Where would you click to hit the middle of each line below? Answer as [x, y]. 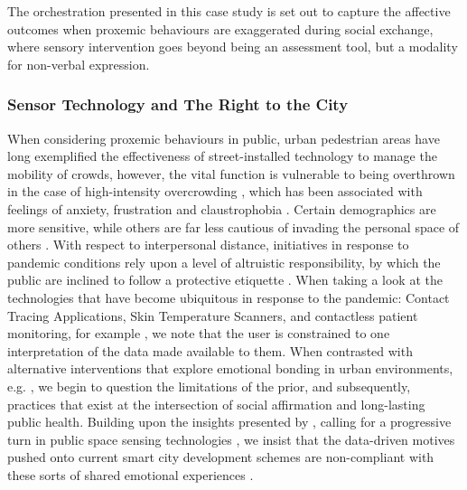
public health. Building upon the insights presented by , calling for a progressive [229, 422]
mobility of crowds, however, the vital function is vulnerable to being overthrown [231, 173]
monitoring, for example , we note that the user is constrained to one [199, 333]
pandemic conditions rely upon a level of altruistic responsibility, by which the [224, 262]
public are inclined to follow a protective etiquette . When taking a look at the [225, 280]
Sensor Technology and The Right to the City [178, 104]
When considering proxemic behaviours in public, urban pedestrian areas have [224, 138]
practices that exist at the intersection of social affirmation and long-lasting [216, 404]
